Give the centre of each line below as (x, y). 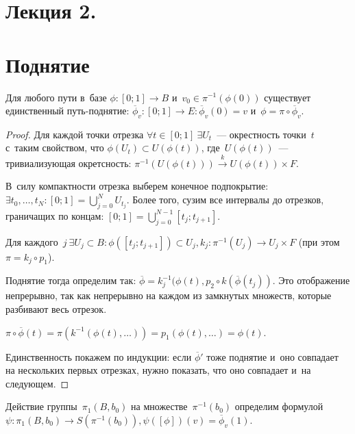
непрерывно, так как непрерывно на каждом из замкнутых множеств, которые (169, 295)
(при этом (319, 241)
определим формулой (279, 406)
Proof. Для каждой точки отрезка (75, 134)
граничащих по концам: (55, 215)
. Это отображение (311, 280)
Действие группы (41, 406)
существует (287, 97)
